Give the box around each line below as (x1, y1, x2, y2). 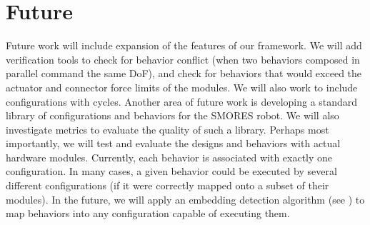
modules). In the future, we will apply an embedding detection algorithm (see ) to (6, 191, 365, 206)
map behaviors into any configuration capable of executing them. (6, 206, 290, 221)
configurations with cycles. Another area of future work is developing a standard (6, 94, 358, 109)
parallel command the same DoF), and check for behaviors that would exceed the (6, 66, 362, 81)
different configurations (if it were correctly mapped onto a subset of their (6, 178, 329, 193)
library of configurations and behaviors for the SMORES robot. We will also (6, 108, 339, 123)
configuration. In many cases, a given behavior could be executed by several (6, 164, 337, 179)
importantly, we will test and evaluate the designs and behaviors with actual (6, 136, 341, 151)
